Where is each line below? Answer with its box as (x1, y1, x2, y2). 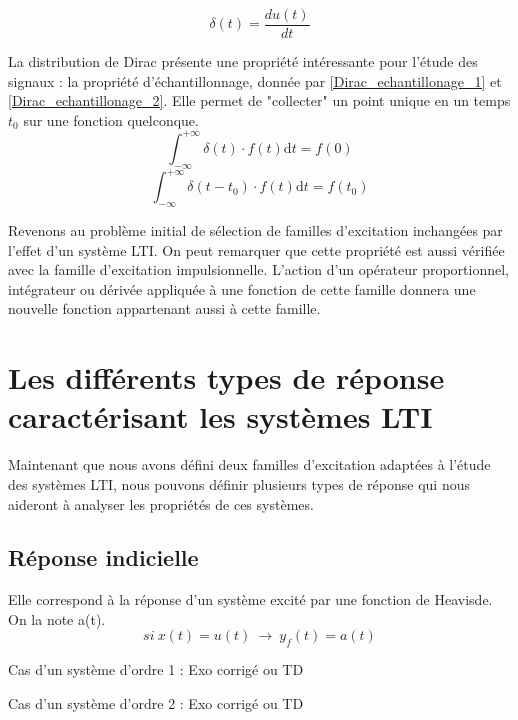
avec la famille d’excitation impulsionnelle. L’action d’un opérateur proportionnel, (8, 259, 510, 280)
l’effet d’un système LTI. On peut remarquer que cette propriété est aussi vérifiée (8, 239, 505, 260)
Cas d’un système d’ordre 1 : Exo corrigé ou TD (8, 659, 304, 680)
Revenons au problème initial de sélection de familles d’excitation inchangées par (8, 220, 503, 241)
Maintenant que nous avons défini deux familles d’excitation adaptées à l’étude (8, 454, 491, 475)
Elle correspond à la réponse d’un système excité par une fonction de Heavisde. (8, 589, 493, 610)
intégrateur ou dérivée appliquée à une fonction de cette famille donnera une (8, 278, 476, 299)
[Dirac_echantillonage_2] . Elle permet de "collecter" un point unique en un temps (8, 90, 511, 111)
